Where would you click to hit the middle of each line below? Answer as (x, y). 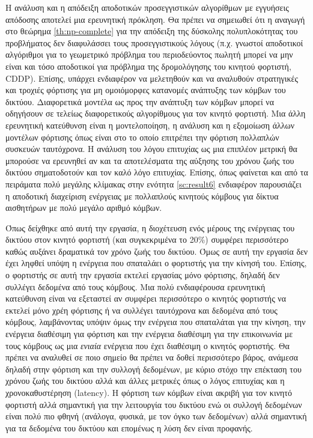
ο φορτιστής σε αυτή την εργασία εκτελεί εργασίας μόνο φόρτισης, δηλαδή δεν (143, 275)
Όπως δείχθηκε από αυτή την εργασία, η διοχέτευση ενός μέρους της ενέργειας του (150, 227)
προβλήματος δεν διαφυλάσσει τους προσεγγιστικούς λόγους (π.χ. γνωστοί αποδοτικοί (154, 42)
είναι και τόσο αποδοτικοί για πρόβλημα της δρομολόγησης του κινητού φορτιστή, (148, 66)
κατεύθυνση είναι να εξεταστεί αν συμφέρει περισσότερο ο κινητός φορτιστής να (146, 298)
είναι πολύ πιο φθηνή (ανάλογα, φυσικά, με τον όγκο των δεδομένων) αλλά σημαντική (156, 416)
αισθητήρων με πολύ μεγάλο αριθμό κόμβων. (84, 208)
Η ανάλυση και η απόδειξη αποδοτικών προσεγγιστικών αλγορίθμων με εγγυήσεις (147, 7)
